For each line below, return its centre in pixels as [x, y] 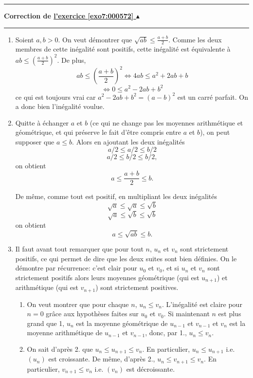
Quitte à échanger [42, 122]
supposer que [35, 141]
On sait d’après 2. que [60, 349]
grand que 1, [46, 323]
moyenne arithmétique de [65, 333]
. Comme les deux [195, 39]
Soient [25, 39]
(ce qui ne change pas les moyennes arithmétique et [166, 122]
